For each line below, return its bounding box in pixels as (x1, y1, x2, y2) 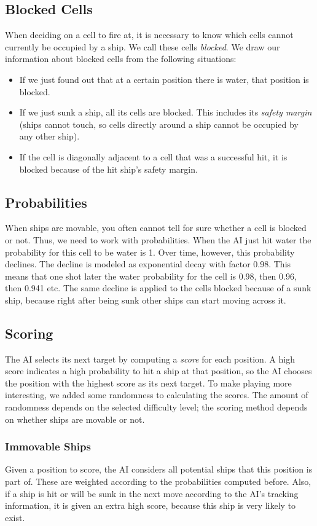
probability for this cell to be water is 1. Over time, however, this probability (5, 245, 295, 258)
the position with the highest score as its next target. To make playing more (5, 376, 292, 389)
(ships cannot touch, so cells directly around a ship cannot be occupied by (19, 117, 299, 130)
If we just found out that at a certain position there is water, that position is (19, 73, 309, 85)
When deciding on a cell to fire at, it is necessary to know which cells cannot (5, 28, 294, 41)
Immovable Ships (5, 439, 91, 454)
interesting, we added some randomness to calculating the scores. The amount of (5, 388, 308, 401)
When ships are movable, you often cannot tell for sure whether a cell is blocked (5, 221, 307, 234)
